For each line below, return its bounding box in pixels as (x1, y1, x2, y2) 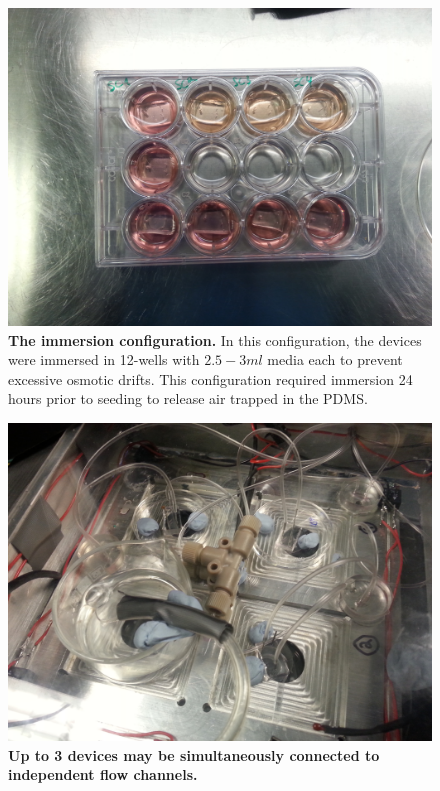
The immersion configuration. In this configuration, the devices (8, 329, 422, 350)
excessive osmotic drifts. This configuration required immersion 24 (8, 368, 413, 389)
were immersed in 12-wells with (8, 349, 200, 370)
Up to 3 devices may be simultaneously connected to (8, 744, 380, 765)
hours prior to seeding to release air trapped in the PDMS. (8, 388, 368, 409)
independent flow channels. (8, 764, 198, 785)
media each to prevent (267, 349, 403, 370)
